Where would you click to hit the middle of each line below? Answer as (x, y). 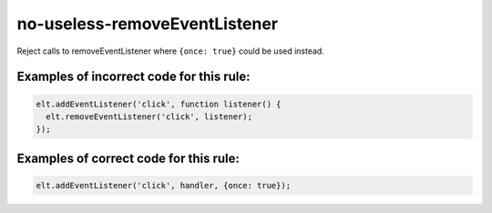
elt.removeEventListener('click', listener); (149, 117)
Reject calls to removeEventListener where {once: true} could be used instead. (171, 51)
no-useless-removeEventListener (147, 24)
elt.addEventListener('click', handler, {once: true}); (164, 185)
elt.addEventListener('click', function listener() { (159, 104)
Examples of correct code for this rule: (128, 158)
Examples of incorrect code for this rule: (133, 77)
